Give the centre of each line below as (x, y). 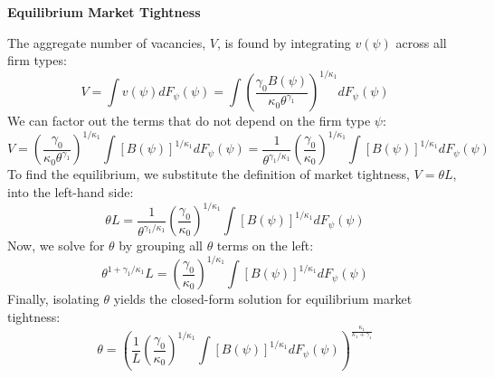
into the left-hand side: (71, 191)
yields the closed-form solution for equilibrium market (263, 299)
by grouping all (161, 246)
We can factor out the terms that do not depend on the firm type (189, 121)
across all (421, 42)
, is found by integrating (284, 42)
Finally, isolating (53, 299)
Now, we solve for (56, 246)
